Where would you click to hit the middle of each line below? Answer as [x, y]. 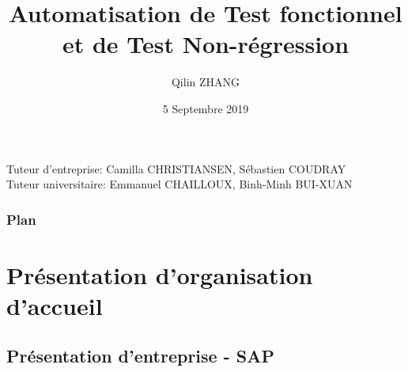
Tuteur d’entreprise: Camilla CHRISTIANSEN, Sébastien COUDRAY [176, 168]
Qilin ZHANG [206, 82]
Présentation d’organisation [160, 274]
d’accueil [55, 305]
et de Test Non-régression [206, 44]
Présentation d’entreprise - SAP [140, 356]
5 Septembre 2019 [206, 108]
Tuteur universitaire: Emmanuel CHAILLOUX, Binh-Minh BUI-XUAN [179, 184]
